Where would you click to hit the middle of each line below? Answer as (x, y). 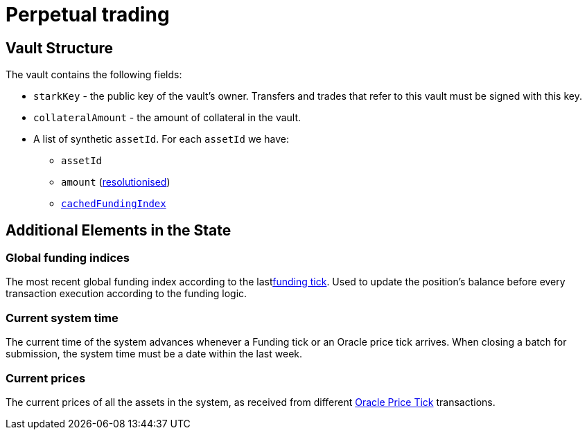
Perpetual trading (88, 15)
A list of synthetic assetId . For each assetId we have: (161, 139)
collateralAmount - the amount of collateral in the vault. (167, 118)
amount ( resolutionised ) (116, 182)
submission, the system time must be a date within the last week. (154, 354)
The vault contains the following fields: (94, 75)
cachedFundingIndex (114, 204)
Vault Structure (60, 48)
